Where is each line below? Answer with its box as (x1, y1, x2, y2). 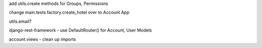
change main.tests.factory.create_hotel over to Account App (9, 10, 130, 16)
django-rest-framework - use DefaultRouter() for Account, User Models (9, 27, 152, 33)
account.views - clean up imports (9, 36, 76, 42)
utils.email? (9, 18, 32, 24)
